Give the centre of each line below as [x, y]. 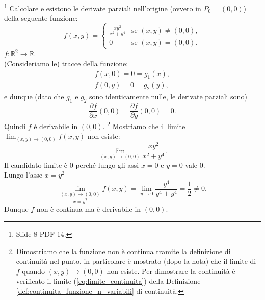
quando [34, 271]
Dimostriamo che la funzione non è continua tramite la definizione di [123, 251]
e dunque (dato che [34, 97]
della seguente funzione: [41, 18]
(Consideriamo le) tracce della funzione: [66, 63]
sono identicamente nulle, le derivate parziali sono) [168, 97]
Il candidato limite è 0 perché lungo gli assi [72, 165]
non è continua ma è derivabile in [89, 209]
